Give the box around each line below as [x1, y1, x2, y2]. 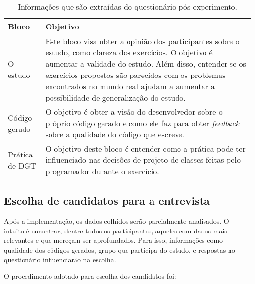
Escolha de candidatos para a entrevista [4, 193, 210, 208]
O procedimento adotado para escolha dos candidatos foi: [4, 271, 176, 281]
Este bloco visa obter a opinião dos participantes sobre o [45, 35, 240, 47]
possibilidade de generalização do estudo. [45, 92, 186, 103]
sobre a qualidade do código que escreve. [45, 129, 184, 140]
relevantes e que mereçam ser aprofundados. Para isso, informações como [4, 235, 223, 245]
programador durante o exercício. [45, 165, 159, 177]
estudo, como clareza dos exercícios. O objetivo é [45, 47, 213, 58]
